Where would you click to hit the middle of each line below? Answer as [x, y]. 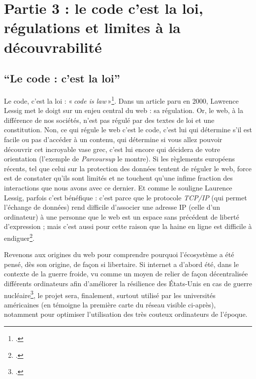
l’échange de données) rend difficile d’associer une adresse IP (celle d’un [112, 207]
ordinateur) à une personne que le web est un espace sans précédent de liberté [122, 216]
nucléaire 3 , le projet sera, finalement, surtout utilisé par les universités [110, 294]
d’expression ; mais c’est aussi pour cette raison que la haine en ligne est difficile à [128, 226]
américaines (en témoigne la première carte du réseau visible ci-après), [110, 304]
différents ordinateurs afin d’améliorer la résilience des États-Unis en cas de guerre [128, 283]
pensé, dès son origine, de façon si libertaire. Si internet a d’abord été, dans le [121, 264]
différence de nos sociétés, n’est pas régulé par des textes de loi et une [109, 120]
